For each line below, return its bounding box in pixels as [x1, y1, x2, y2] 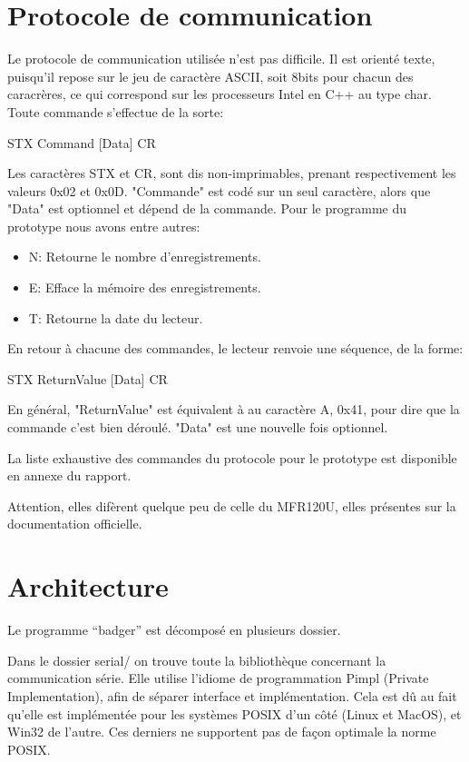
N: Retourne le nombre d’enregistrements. [28, 247, 261, 266]
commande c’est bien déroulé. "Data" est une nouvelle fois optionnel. [7, 418, 388, 437]
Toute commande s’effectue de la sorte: [7, 102, 224, 121]
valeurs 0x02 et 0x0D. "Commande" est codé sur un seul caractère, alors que [7, 181, 431, 200]
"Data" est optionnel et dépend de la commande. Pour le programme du [7, 199, 406, 218]
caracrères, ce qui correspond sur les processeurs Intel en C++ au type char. [7, 84, 432, 104]
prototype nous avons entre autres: [7, 216, 200, 235]
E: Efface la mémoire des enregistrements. [28, 278, 261, 297]
